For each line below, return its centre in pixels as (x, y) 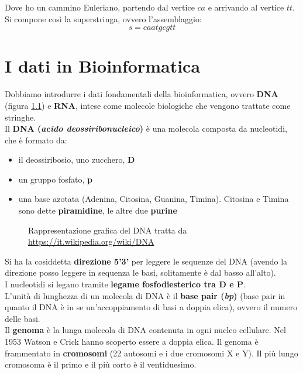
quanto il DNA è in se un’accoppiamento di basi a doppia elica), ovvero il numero (151, 307)
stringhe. (20, 117)
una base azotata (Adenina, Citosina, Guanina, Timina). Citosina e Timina (154, 199)
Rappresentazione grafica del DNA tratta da (108, 230)
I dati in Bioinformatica (103, 66)
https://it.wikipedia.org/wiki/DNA (91, 241)
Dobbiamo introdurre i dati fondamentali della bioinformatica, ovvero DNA (142, 94)
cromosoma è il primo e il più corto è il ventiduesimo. (101, 364)
